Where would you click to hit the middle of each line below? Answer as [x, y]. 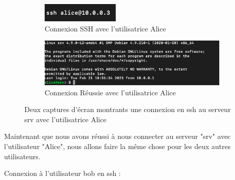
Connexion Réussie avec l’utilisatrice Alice [110, 92]
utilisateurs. [22, 156]
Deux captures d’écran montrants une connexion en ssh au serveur [128, 109]
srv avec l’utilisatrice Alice [65, 119]
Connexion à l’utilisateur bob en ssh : [62, 173]
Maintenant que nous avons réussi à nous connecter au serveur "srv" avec [117, 136]
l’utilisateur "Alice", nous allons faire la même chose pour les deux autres [117, 146]
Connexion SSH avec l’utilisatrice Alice [105, 28]
